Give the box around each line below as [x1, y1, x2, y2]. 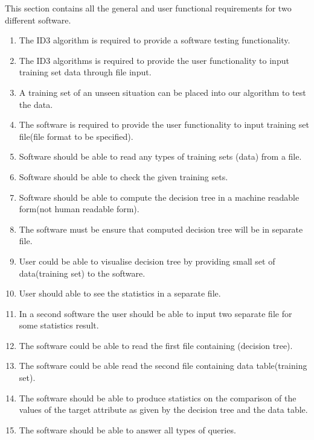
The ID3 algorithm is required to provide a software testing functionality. [19, 34, 290, 46]
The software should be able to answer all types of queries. [19, 423, 236, 436]
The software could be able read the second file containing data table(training [19, 359, 307, 372]
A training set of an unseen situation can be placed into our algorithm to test [19, 86, 306, 98]
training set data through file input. [19, 66, 152, 78]
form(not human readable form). [19, 203, 139, 215]
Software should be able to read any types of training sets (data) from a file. [19, 150, 302, 163]
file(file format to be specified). [19, 130, 133, 142]
